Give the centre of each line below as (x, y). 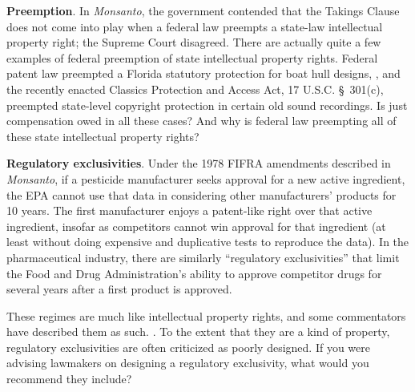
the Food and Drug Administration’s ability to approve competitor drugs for (194, 273)
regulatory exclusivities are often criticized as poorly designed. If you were (188, 347)
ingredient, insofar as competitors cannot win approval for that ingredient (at (196, 226)
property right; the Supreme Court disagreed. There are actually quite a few (194, 42)
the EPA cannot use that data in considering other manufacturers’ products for (201, 194)
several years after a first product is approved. (119, 289)
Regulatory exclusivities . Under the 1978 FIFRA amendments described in (199, 163)
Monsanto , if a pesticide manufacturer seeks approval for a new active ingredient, (206, 178)
